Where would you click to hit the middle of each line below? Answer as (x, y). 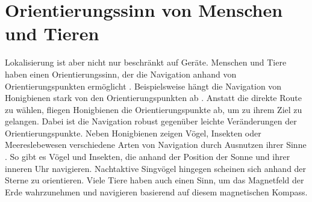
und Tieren (52, 33)
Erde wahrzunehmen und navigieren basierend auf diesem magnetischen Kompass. (156, 191)
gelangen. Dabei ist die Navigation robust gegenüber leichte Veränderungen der (151, 121)
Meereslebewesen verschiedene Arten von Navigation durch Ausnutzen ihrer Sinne (156, 145)
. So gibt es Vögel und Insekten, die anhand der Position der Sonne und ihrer (148, 157)
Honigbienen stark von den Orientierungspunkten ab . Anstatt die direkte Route (153, 98)
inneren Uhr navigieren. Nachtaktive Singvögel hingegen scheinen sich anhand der (156, 168)
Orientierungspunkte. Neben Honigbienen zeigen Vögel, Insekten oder (133, 133)
